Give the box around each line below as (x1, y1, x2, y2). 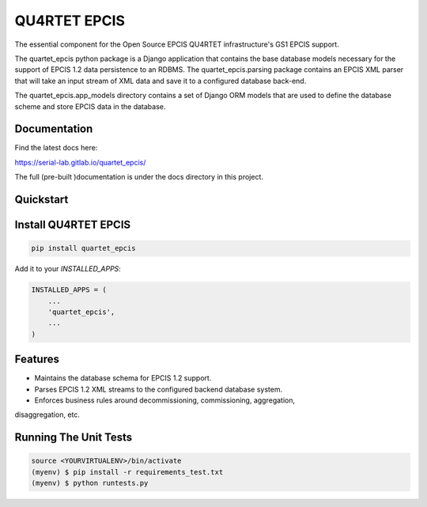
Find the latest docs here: (14, 143, 98, 153)
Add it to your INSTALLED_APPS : (14, 264, 122, 274)
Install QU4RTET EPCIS (14, 218, 131, 232)
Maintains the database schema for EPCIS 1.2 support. (34, 373, 212, 383)
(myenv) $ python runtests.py (31, 479, 149, 488)
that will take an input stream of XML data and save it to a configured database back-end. (14, 76, 307, 85)
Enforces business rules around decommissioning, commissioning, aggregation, (34, 395, 296, 405)
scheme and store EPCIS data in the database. (14, 101, 166, 111)
